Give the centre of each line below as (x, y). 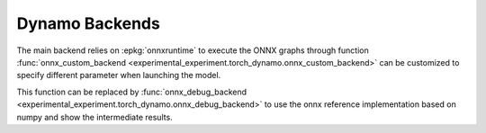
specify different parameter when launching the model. (119, 75)
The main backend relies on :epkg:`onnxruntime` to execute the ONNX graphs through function (193, 50)
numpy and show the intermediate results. (94, 117)
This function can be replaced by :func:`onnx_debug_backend (132, 92)
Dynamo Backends (89, 23)
